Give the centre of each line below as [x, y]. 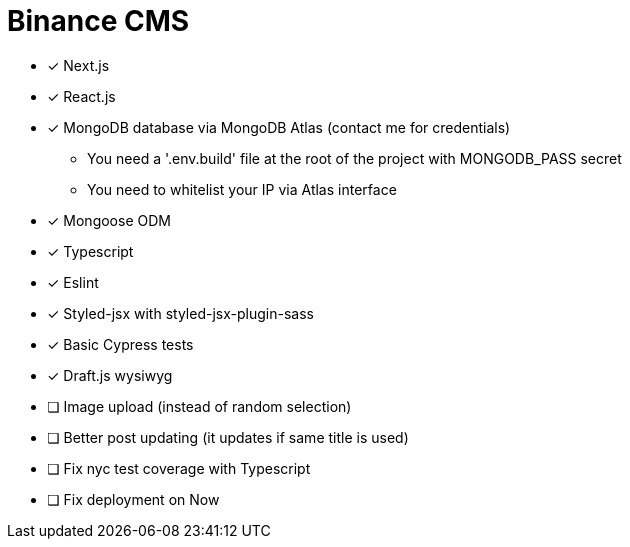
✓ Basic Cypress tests [120, 344]
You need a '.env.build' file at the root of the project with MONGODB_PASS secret [354, 158]
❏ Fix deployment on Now [133, 499]
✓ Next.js [78, 65]
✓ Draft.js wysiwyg [110, 375]
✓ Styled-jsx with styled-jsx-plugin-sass [180, 313]
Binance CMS [98, 21]
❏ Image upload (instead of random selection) [199, 406]
